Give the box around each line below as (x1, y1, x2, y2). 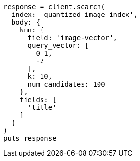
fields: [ (19, 96, 56, 103)
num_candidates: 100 (28, 80, 105, 88)
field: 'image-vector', (28, 34, 118, 42)
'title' (28, 103, 56, 111)
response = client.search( (3, 3, 105, 11)
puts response (3, 134, 56, 142)
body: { (11, 18, 40, 26)
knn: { (19, 26, 44, 34)
